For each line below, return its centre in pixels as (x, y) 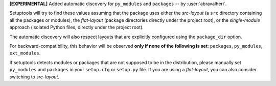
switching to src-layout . (34, 77)
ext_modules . (25, 53)
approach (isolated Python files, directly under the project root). (77, 27)
